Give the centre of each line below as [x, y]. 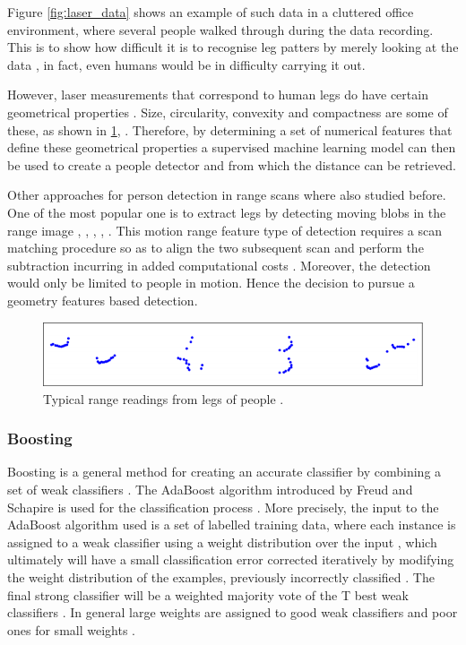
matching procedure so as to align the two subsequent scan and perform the [216, 248]
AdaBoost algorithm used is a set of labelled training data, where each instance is [232, 525]
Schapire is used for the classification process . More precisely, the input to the [223, 507]
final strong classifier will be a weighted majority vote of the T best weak [208, 594]
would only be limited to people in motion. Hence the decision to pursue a [211, 283]
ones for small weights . [71, 629]
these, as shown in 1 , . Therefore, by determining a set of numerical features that [230, 129]
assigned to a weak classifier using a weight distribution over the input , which [222, 542]
